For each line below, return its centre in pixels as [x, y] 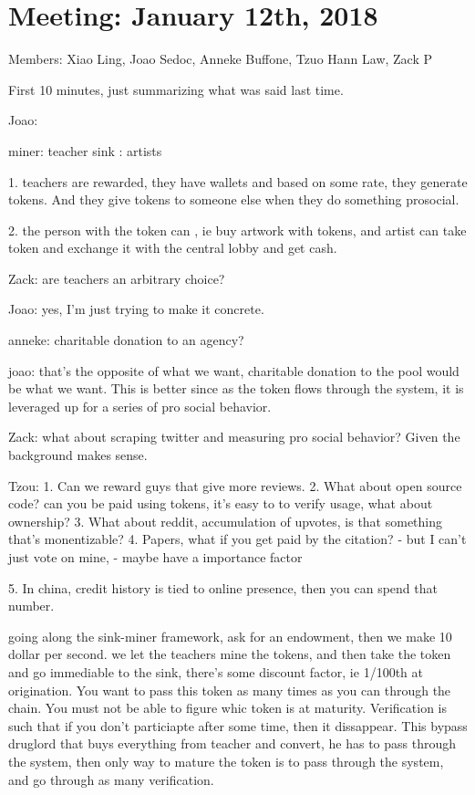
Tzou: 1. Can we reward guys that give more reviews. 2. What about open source [235, 485]
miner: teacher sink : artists [85, 150]
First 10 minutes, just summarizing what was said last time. [176, 89]
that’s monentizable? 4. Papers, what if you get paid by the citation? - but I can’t [237, 539]
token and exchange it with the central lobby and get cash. [173, 248]
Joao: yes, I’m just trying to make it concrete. [136, 309]
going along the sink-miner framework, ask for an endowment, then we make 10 [230, 636]
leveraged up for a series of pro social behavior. [140, 406]
